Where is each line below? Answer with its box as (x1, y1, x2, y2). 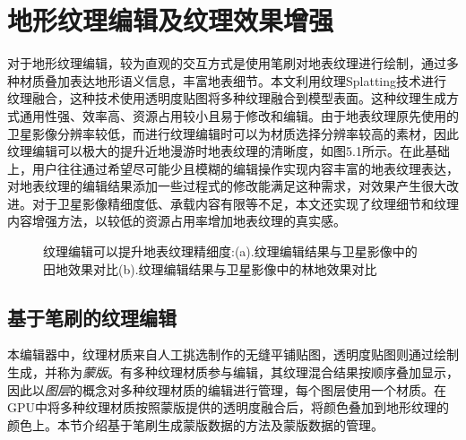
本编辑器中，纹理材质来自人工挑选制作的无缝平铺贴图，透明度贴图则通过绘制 (7, 345, 459, 364)
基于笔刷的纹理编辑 (7, 303, 177, 331)
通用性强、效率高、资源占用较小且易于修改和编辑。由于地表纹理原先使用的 (19, 106, 459, 125)
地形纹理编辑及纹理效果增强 (7, 2, 334, 39)
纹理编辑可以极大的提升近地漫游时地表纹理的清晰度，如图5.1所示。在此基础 (7, 142, 450, 160)
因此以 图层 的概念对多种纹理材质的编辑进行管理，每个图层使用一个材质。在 (7, 380, 446, 399)
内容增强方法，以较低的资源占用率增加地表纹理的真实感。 (7, 211, 346, 230)
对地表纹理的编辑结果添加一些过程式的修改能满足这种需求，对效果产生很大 (7, 177, 446, 195)
